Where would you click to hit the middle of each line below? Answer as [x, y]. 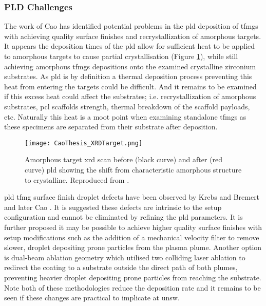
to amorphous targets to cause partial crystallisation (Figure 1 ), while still [121, 56]
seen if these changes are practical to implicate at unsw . [92, 298]
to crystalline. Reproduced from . [77, 179]
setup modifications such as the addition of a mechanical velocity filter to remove [132, 237]
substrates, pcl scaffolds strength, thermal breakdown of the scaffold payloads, [127, 106]
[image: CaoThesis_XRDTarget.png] [84, 143]
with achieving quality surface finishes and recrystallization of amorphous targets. [133, 36]
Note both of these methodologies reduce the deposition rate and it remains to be [132, 287]
